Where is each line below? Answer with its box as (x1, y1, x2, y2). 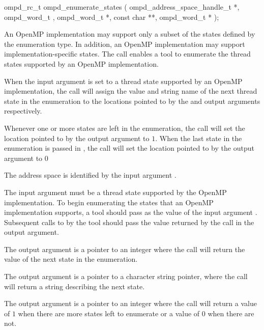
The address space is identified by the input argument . (4, 170, 177, 180)
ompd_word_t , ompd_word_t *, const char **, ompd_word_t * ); (4, 11, 219, 22)
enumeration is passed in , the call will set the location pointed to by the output (4, 143, 254, 153)
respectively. (4, 105, 42, 116)
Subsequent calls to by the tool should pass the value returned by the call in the (4, 216, 254, 227)
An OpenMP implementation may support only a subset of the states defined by (4, 29, 255, 39)
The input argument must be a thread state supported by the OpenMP (4, 186, 227, 197)
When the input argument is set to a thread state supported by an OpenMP (4, 75, 243, 86)
